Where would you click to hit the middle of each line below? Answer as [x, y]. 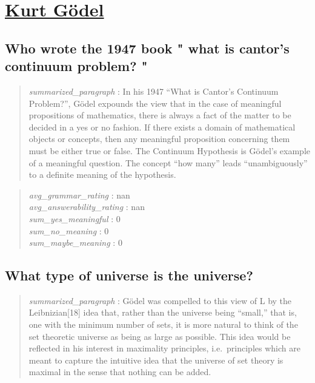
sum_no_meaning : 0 [69, 230]
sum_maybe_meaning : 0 [75, 242]
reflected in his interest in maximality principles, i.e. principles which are [164, 348]
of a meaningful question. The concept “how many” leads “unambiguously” [168, 162]
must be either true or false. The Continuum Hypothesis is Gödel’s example [170, 150]
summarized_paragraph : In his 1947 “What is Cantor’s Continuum [154, 91]
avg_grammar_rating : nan [79, 195]
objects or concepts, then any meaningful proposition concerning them [159, 139]
